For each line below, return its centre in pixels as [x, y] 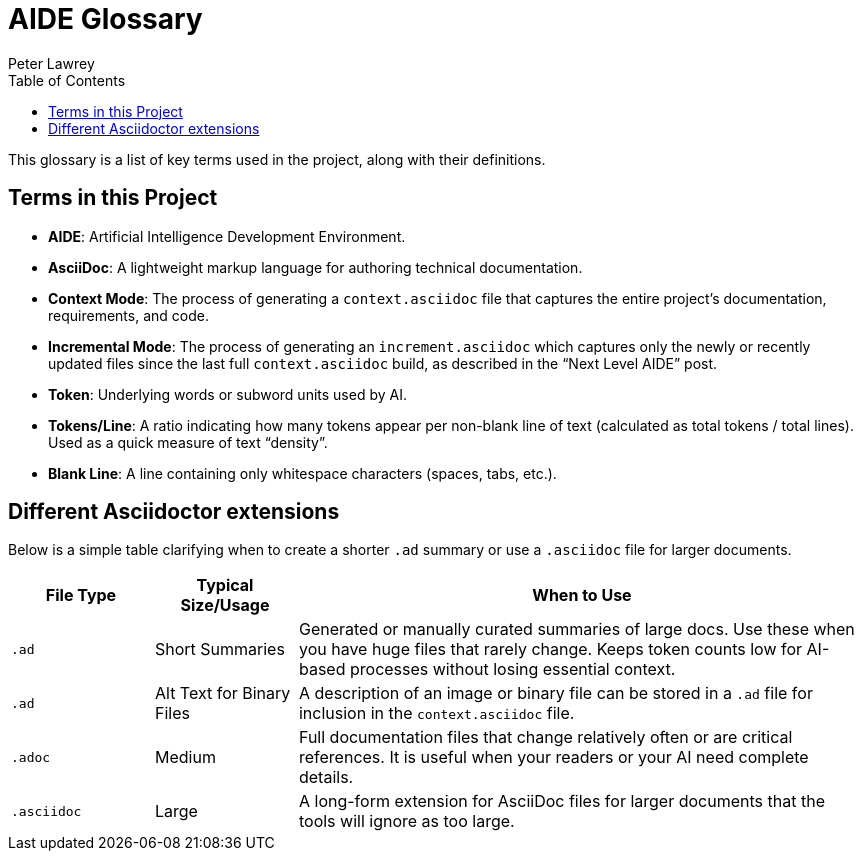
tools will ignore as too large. [406, 821]
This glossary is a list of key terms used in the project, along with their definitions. [277, 159]
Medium [185, 757]
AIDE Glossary [105, 19]
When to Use [582, 595]
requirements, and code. [128, 315]
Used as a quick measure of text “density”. [188, 442]
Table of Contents [67, 80]
